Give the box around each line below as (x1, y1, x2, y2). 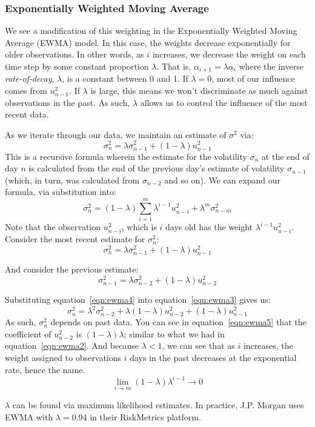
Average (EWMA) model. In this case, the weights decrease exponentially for (5, 36, 291, 48)
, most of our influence (211, 72, 295, 85)
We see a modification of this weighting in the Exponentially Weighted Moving (5, 24, 297, 37)
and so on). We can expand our (164, 173, 281, 186)
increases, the (243, 339, 293, 352)
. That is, (156, 60, 191, 72)
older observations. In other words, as (5, 48, 144, 61)
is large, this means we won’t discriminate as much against (90, 84, 308, 97)
